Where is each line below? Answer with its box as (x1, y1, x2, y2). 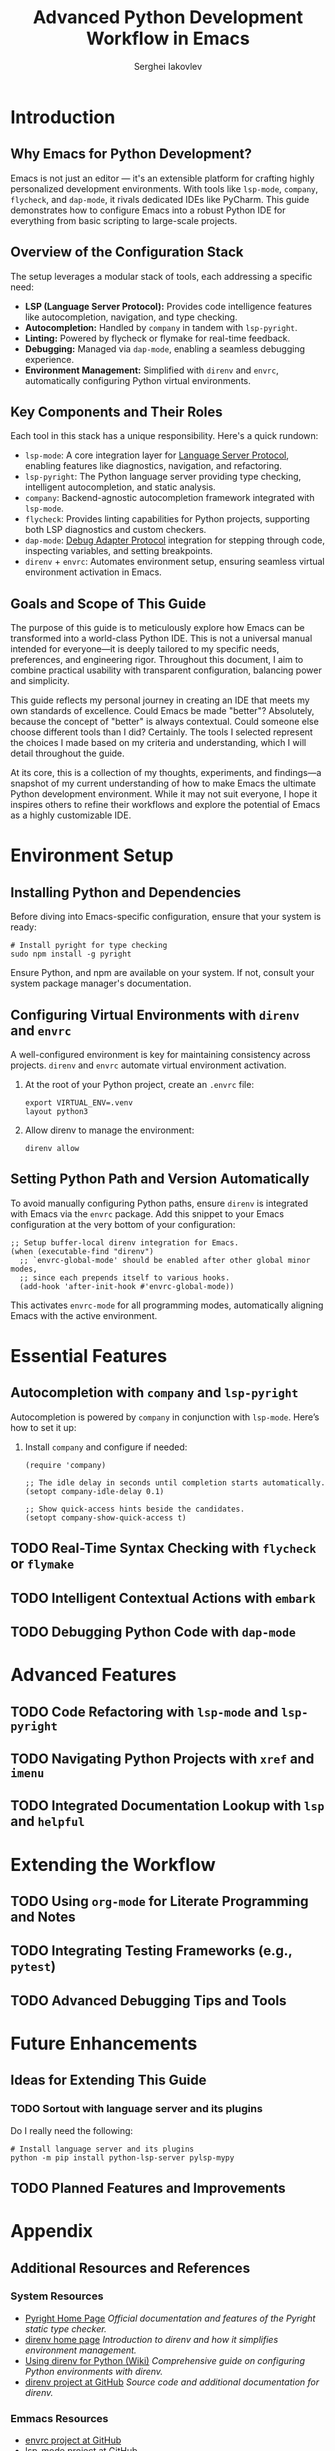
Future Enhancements (10, 2032, 198, 2055)
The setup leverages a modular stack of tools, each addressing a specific (10, 270, 313, 282)
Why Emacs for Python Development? (10, 146, 252, 163)
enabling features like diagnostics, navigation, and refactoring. (24, 460, 283, 472)
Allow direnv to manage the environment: (24, 1124, 195, 1136)
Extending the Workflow (10, 1853, 217, 1876)
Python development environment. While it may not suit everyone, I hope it (10, 788, 318, 800)
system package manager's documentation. (10, 977, 192, 990)
